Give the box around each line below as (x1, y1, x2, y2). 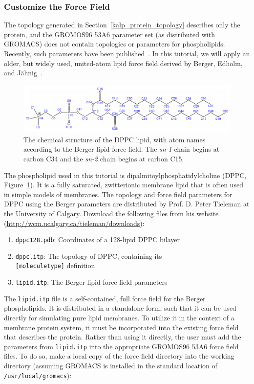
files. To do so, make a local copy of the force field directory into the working (4, 351, 234, 361)
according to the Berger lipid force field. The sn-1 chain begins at (23, 144, 220, 154)
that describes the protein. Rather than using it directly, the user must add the (4, 332, 241, 342)
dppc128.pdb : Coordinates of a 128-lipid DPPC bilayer (15, 234, 180, 245)
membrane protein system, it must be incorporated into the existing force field (4, 322, 239, 332)
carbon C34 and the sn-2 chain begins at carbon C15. (23, 153, 184, 163)
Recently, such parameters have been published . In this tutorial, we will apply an (4, 48, 250, 58)
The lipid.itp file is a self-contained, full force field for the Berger (4, 293, 206, 303)
